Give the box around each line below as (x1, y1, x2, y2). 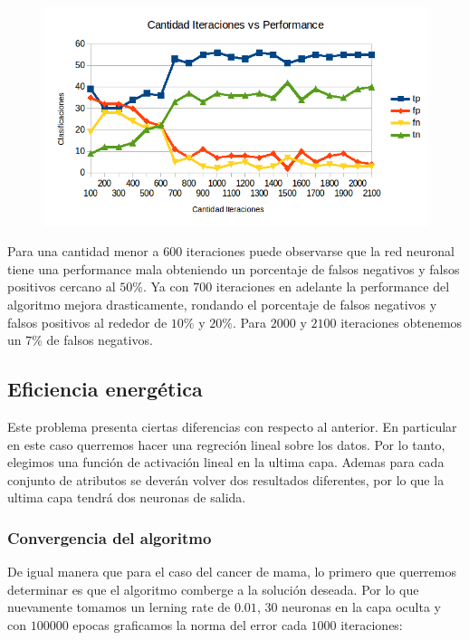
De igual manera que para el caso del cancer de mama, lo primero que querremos (7, 562, 457, 581)
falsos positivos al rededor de (7, 312, 167, 331)
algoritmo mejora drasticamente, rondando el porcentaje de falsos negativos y (7, 294, 437, 313)
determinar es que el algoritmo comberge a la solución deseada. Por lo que (7, 579, 419, 598)
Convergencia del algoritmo (7, 526, 212, 549)
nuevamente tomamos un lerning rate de (7, 597, 231, 616)
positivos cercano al (7, 277, 116, 296)
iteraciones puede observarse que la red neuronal (186, 242, 455, 261)
